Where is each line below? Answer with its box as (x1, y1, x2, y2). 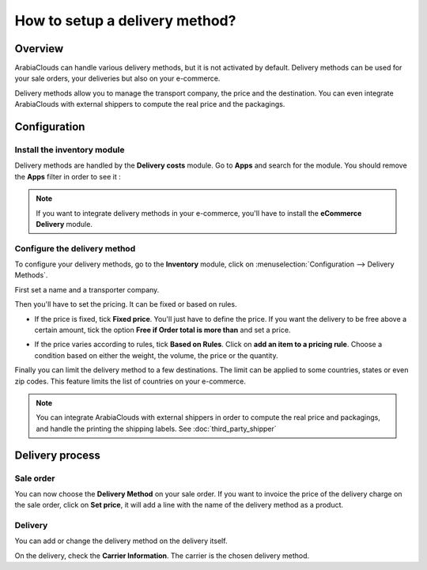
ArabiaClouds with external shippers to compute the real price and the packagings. (14, 100, 285, 109)
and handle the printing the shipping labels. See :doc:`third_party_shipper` (36, 424, 277, 433)
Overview (14, 42, 64, 55)
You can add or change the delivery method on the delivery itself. (14, 536, 228, 545)
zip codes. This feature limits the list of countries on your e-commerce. (14, 376, 247, 386)
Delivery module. (36, 219, 93, 228)
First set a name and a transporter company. (14, 285, 160, 294)
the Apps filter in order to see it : (14, 172, 122, 181)
